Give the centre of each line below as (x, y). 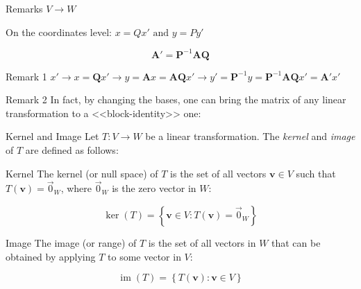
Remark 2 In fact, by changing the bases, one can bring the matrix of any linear (176, 99)
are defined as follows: (72, 150)
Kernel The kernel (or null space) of (82, 173)
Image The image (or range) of (71, 243)
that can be (296, 243)
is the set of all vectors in (202, 243)
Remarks (24, 8)
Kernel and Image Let (52, 136)
